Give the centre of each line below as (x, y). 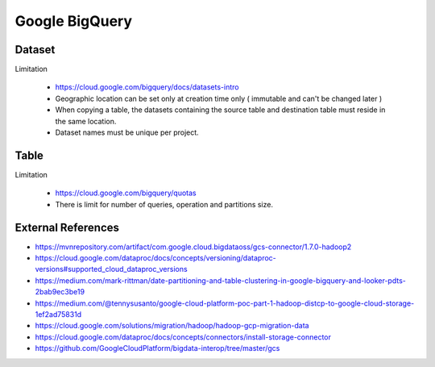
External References (67, 227)
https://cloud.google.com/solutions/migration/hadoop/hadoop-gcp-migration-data (172, 326)
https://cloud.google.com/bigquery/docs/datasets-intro (147, 87)
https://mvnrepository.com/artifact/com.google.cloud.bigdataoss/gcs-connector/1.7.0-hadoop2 (193, 247)
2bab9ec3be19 (60, 292)
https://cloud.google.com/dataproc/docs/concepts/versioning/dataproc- (156, 258)
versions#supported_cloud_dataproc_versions (112, 269)
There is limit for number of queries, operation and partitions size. (164, 204)
